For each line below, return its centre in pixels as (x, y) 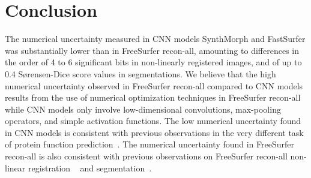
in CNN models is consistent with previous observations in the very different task (154, 132)
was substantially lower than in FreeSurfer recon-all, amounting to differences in (152, 50)
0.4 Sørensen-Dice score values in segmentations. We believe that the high (140, 73)
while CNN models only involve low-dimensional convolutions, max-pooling (143, 109)
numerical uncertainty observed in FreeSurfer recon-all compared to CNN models (154, 85)
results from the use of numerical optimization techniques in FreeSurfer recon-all (153, 97)
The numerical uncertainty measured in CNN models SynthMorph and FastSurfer (155, 39)
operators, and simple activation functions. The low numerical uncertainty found (153, 121)
